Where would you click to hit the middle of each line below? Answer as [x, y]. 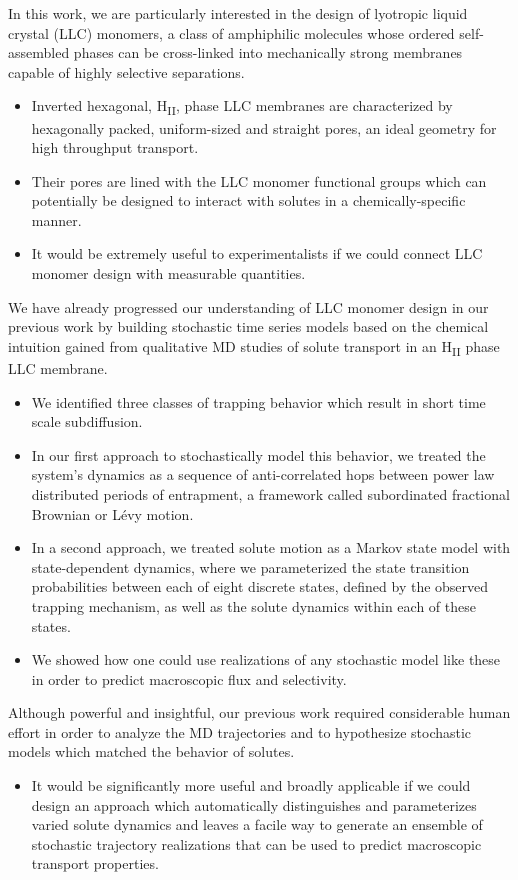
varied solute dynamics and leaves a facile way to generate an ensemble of [257, 824]
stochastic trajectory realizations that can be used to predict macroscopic [256, 843]
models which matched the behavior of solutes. [151, 751]
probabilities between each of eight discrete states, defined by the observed [260, 586]
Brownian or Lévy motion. [112, 513]
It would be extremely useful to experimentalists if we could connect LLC [257, 253]
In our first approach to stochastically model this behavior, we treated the [258, 454]
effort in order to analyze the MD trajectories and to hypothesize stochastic [240, 731]
